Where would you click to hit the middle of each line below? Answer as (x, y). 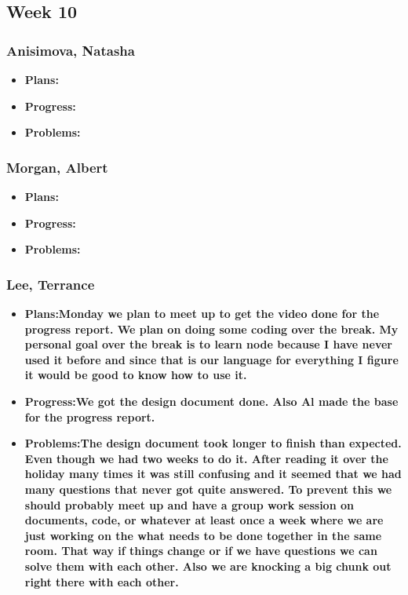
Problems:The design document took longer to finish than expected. (213, 443)
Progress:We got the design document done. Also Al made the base (211, 401)
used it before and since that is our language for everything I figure (211, 359)
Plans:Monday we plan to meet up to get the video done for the (202, 313)
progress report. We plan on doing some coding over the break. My (211, 329)
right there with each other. (102, 581)
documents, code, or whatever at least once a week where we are (204, 520)
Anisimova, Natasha (71, 50)
